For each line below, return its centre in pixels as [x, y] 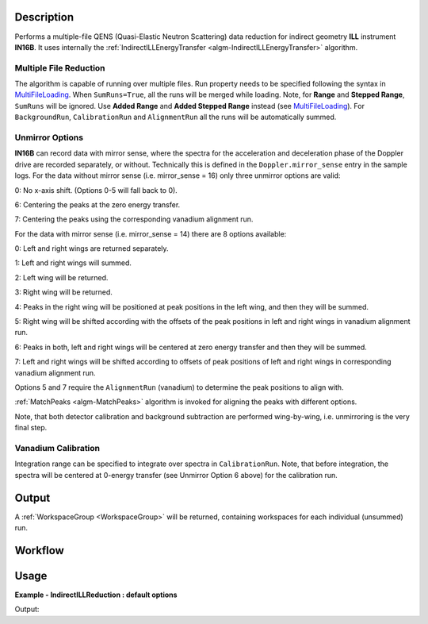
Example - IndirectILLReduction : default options [96, 595]
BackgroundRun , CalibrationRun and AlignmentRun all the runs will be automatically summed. [176, 117]
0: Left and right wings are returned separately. [92, 248]
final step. [31, 428]
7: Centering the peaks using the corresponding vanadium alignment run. [134, 219]
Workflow [40, 551]
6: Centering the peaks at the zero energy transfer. [97, 204]
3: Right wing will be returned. [63, 292]
